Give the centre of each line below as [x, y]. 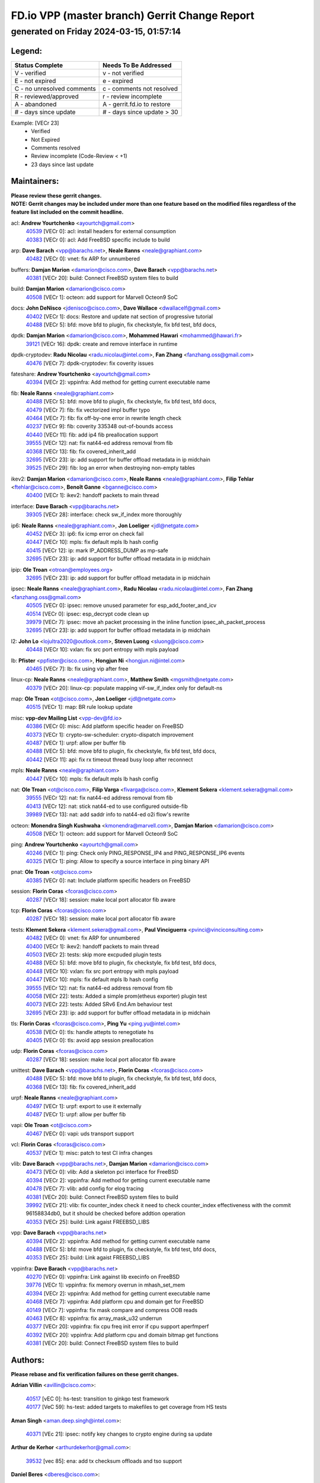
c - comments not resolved [140, 88]
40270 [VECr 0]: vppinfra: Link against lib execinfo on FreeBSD [103, 1277]
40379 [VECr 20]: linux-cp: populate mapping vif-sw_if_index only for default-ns [124, 688]
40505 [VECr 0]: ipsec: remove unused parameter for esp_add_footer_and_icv [121, 606]
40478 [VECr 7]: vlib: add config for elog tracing [85, 1189]
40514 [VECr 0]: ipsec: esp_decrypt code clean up [87, 613]
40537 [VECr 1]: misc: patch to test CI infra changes [89, 1153]
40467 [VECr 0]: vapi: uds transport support [80, 1134]
